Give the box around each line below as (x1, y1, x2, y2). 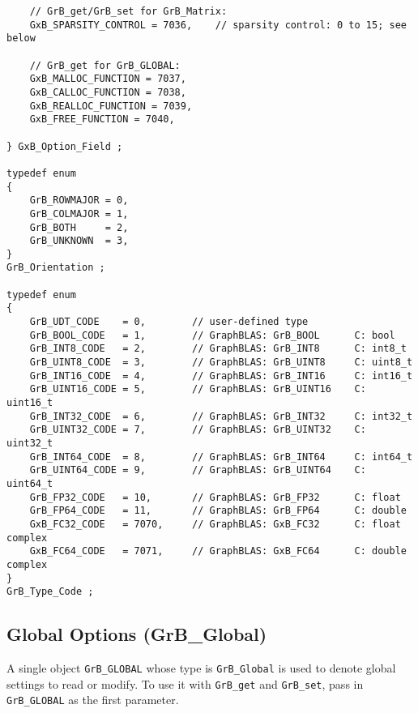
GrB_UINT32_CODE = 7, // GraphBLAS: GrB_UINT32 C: (29, 424, 366, 436)
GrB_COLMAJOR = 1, (29, 207, 129, 220)
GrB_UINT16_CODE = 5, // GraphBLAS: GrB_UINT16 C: (29, 383, 366, 395)
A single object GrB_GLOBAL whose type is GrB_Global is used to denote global (6, 660, 396, 677)
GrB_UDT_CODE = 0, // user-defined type (29, 316, 309, 328)
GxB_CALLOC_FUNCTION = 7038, (29, 86, 186, 98)
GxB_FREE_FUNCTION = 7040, (29, 113, 175, 126)
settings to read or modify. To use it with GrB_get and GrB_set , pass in (6, 675, 364, 692)
